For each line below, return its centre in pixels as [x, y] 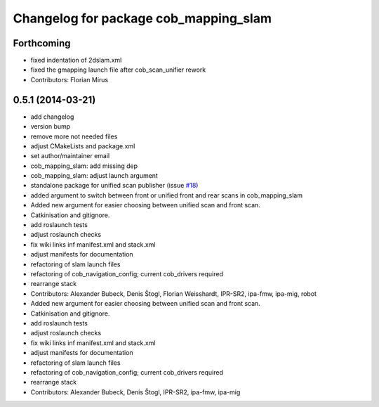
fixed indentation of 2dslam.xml [76, 60]
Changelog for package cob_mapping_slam [142, 18]
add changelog [52, 117]
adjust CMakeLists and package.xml [83, 146]
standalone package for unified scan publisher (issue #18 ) [114, 186]
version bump [51, 127]
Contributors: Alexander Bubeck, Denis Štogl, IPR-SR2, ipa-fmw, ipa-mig [135, 392]
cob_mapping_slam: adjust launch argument [94, 176]
